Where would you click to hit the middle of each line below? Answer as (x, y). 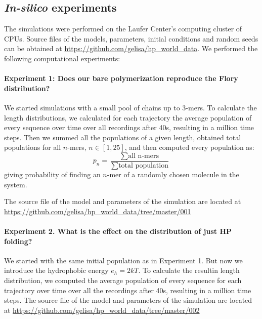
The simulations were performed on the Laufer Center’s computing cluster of (123, 29)
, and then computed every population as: (189, 147)
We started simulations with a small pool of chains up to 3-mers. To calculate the (130, 107)
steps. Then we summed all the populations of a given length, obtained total (123, 137)
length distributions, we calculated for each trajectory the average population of (128, 117)
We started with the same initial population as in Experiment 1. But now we (123, 260)
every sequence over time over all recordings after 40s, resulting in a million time (129, 127)
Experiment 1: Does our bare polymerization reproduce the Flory (121, 78)
